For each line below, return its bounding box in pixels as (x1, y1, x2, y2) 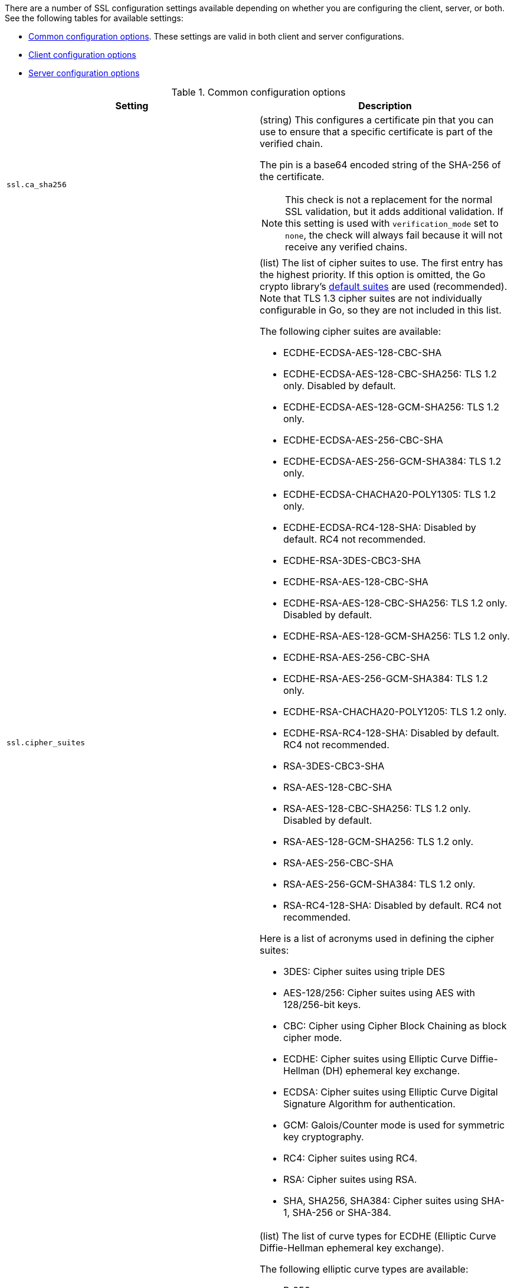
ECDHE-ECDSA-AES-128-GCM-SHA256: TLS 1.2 (283, 401, 499, 413)
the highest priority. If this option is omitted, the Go (260, 269, 486, 281)
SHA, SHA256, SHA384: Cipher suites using (283, 1195, 479, 1207)
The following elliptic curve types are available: (260, 1263, 469, 1275)
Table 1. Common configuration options (171, 86, 346, 98)
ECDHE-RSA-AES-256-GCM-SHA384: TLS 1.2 (283, 673, 488, 684)
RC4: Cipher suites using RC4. (283, 1152, 418, 1164)
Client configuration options (28, 50, 136, 60)
